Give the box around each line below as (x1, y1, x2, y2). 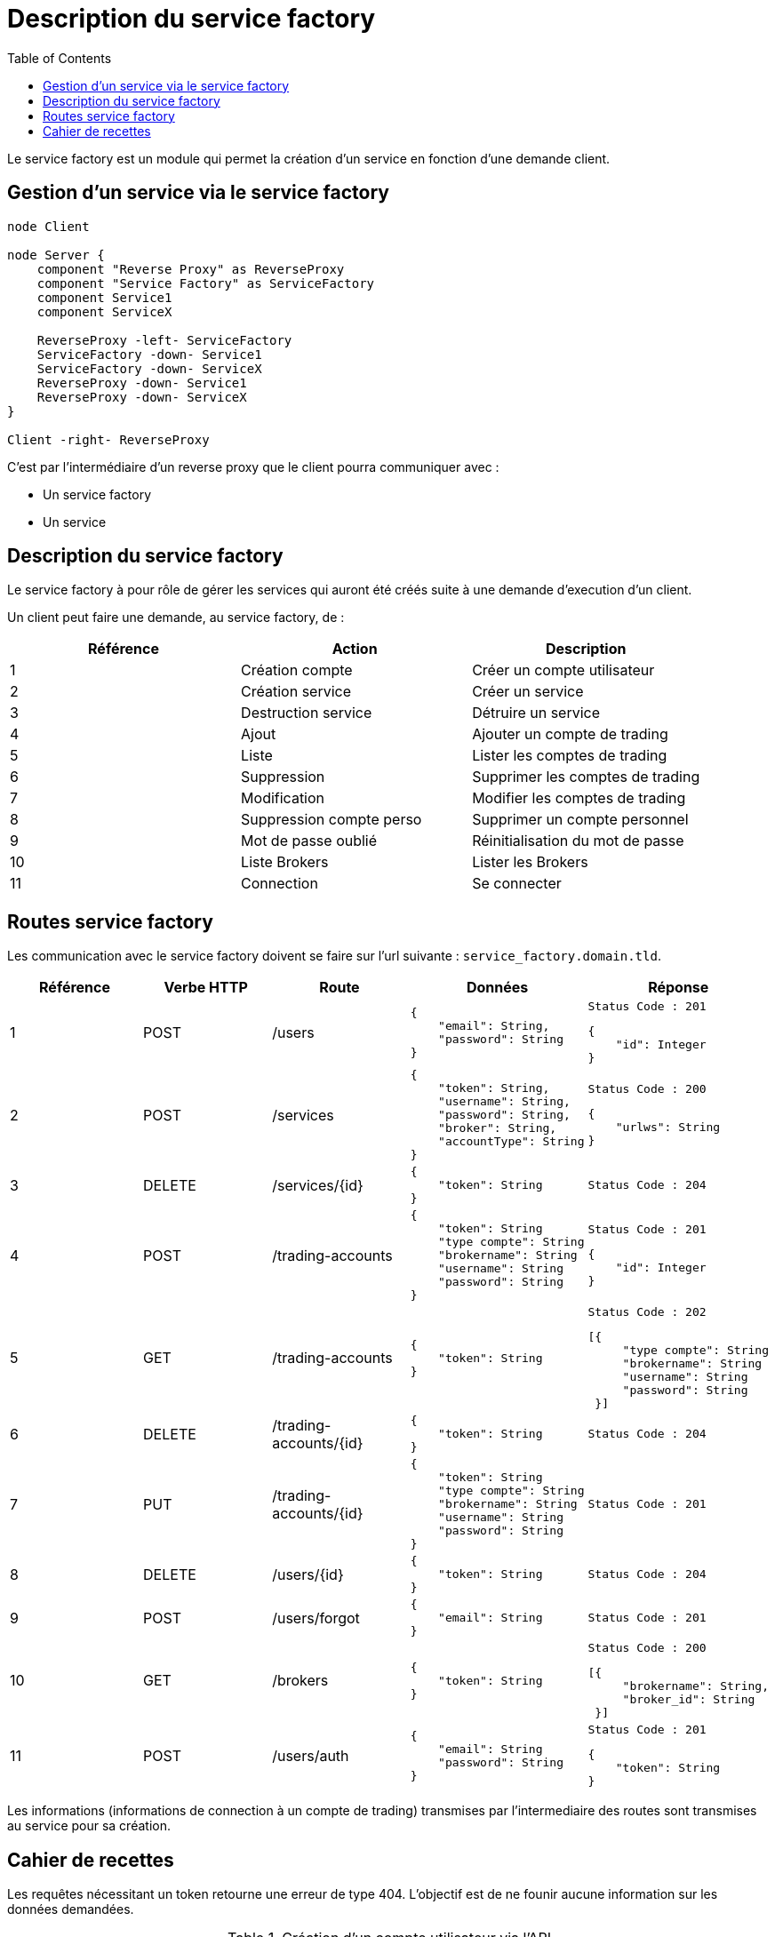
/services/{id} (272, 1176, 364, 1194)
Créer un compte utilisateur (472, 661, 655, 680)
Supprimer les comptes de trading (472, 768, 700, 786)
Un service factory (43, 486, 152, 502)
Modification (241, 789, 325, 808)
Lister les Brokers (472, 853, 588, 872)
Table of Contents (7, 50, 112, 66)
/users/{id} (272, 1565, 344, 1583)
